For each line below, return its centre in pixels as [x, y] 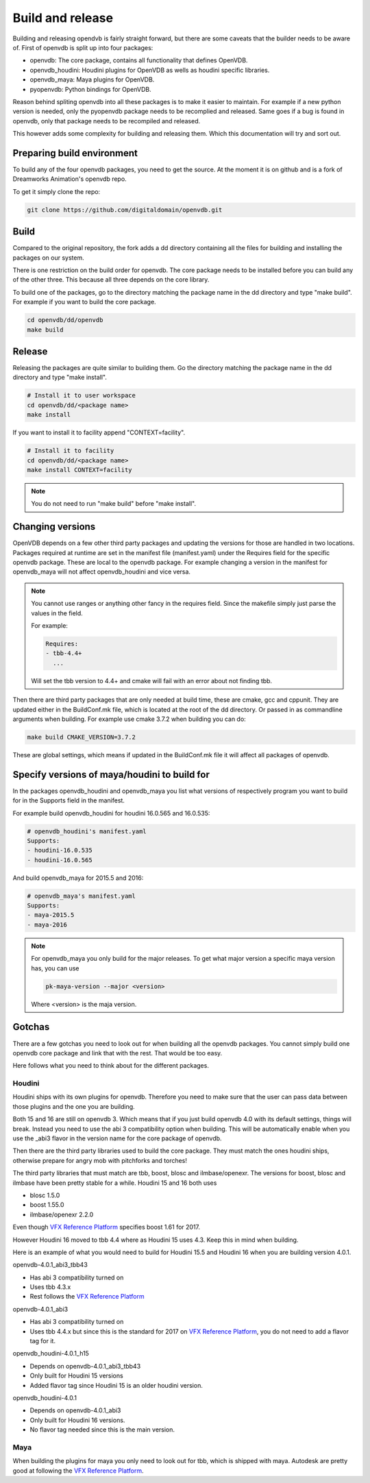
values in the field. [57, 613]
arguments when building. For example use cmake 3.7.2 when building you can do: [129, 719]
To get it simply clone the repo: [57, 191]
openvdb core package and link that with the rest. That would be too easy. [118, 1053]
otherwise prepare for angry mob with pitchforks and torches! [100, 1160]
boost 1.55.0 [47, 1205]
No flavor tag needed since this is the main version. [102, 1430]
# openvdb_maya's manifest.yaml [82, 896]
